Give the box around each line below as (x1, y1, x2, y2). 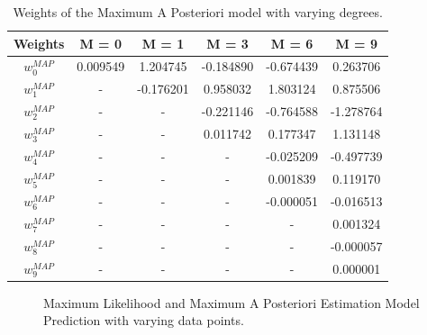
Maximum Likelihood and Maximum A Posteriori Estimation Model (43, 293, 420, 312)
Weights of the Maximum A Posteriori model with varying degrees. (13, 3, 383, 21)
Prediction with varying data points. (43, 311, 244, 330)
